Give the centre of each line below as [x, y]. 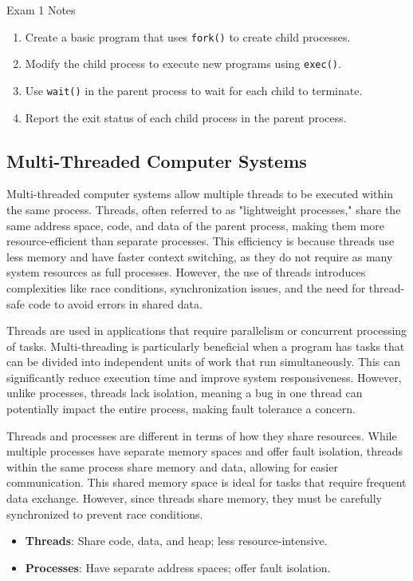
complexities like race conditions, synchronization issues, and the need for [186, 287]
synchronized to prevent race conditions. [105, 513]
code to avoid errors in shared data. [115, 303]
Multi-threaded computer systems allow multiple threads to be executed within [200, 194]
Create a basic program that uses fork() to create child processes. [188, 36]
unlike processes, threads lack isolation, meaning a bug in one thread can [185, 393]
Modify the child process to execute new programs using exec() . [183, 64]
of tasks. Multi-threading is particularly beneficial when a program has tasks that [206, 346]
